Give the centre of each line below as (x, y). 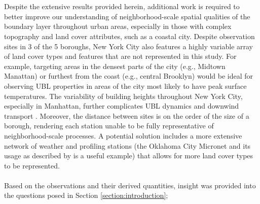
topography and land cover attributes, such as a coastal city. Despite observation (129, 36)
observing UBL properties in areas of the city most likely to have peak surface (125, 86)
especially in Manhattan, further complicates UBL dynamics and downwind (122, 106)
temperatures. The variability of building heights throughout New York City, (123, 96)
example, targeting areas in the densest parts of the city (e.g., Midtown (115, 66)
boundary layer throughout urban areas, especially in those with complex (118, 26)
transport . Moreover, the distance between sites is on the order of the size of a (127, 115)
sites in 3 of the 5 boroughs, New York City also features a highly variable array (129, 46)
